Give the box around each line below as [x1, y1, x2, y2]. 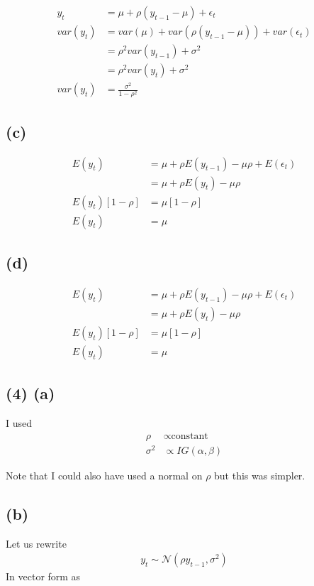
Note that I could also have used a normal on [6, 467, 203, 482]
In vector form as [6, 569, 81, 584]
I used [6, 416, 33, 430]
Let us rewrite [6, 536, 67, 550]
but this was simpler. [214, 467, 305, 482]
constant [171, 430, 208, 441]
